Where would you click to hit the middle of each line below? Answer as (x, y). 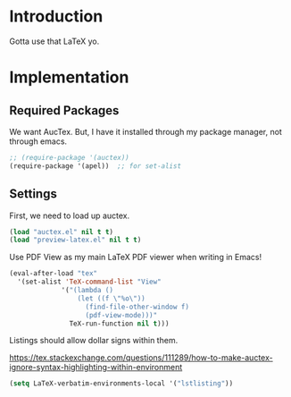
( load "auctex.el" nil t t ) (62, 232)
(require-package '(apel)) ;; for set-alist (95, 166)
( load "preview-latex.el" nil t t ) (75, 240)
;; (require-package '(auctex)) (69, 157)
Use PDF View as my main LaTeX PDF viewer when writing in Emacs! (135, 258)
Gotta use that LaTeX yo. (54, 41)
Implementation (69, 77)
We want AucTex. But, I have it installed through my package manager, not (146, 131)
